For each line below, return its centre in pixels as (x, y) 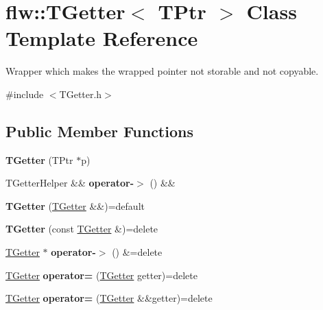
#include (25, 94)
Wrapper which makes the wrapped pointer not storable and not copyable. (162, 71)
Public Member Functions (99, 131)
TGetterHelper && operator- (70, 183)
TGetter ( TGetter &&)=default (75, 205)
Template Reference (102, 38)
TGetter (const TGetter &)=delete (82, 229)
